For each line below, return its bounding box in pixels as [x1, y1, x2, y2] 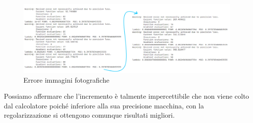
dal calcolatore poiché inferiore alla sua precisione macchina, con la [4, 100, 204, 110]
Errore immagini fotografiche [23, 74, 110, 85]
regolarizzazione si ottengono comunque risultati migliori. [4, 110, 175, 120]
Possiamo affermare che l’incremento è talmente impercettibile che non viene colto [4, 91, 249, 101]
